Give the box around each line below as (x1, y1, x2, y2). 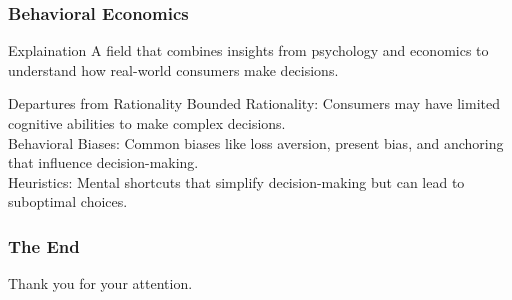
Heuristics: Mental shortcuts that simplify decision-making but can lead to (8, 171, 465, 192)
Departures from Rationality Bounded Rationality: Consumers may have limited (8, 93, 500, 114)
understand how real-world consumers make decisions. (8, 59, 339, 80)
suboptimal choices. (8, 191, 128, 212)
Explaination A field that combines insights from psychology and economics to (8, 40, 489, 61)
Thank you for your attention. (8, 273, 193, 294)
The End (8, 233, 80, 258)
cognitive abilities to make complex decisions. (8, 113, 286, 133)
